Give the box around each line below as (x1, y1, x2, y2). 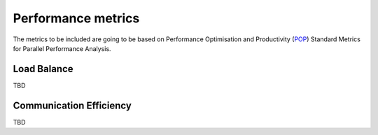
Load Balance (13, 63, 73, 75)
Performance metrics (13, 10, 140, 26)
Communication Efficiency (13, 99, 132, 111)
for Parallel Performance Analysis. (13, 44, 111, 52)
